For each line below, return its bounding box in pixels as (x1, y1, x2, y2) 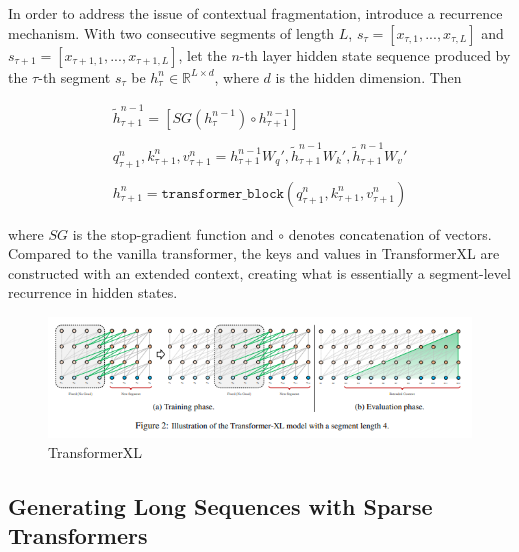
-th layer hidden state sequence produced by (239, 44, 511, 65)
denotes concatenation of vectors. (288, 223, 492, 244)
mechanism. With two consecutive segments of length (8, 22, 335, 43)
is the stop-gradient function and (72, 223, 274, 244)
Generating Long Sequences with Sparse (8, 490, 433, 521)
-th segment (38, 66, 111, 87)
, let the (178, 44, 227, 65)
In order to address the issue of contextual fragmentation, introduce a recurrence (8, 3, 503, 23)
